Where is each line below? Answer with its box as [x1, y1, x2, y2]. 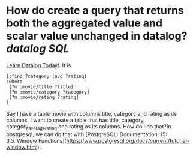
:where [6, 79, 23, 85]
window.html [6, 143, 38, 151]
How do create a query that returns [6, 4, 184, 17]
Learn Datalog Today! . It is [6, 61, 71, 69]
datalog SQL [6, 42, 70, 56]
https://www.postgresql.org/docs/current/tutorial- [66, 137, 190, 144]
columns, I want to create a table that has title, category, [6, 116, 145, 124]
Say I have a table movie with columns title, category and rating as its [6, 110, 177, 117]
